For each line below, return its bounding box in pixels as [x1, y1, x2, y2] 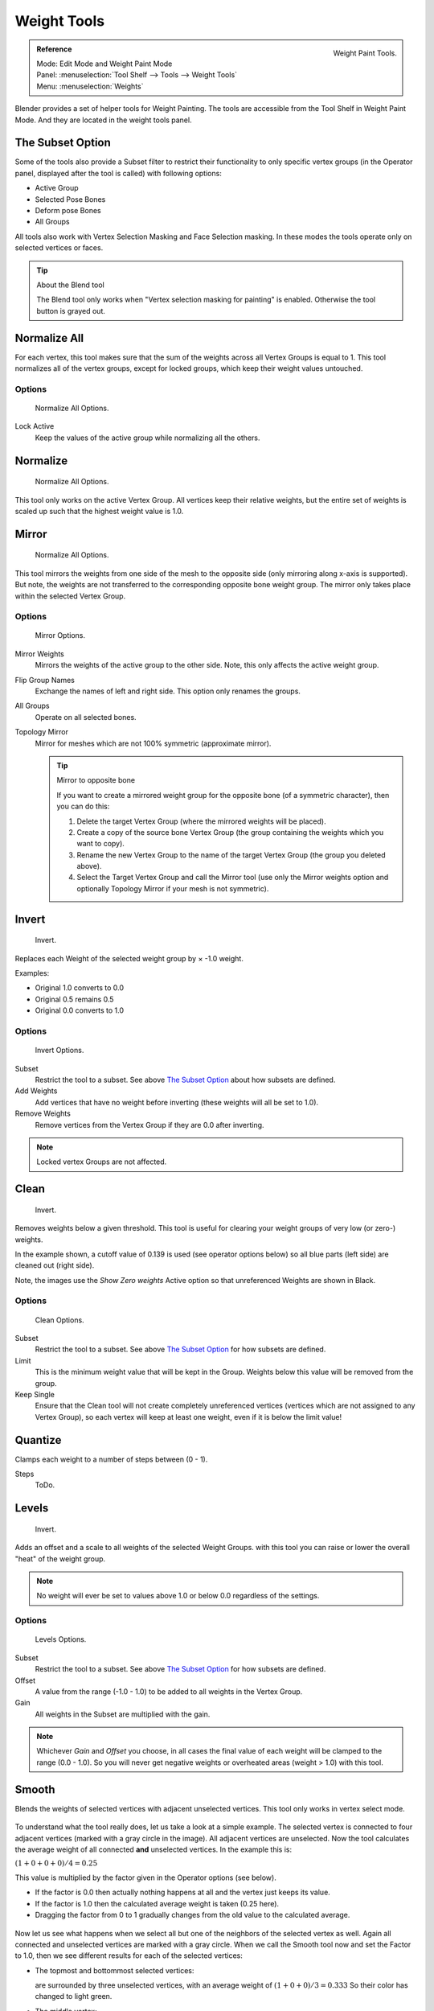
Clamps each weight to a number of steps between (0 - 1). [14, 1454, 208, 1464]
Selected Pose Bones [35, 194, 106, 204]
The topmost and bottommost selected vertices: [35, 1965, 194, 1975]
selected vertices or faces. [14, 243, 104, 253]
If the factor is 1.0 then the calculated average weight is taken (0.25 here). [35, 1898, 280, 1908]
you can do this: [56, 801, 110, 812]
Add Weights [14, 1086, 58, 1096]
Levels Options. [35, 1635, 87, 1644]
